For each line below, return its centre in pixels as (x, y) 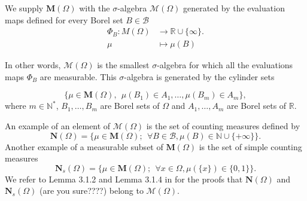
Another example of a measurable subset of (84, 146)
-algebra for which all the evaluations (225, 65)
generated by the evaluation (234, 8)
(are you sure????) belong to (91, 191)
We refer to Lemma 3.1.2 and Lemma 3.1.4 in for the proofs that (124, 179)
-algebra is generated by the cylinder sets (199, 76)
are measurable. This (78, 76)
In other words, (33, 65)
